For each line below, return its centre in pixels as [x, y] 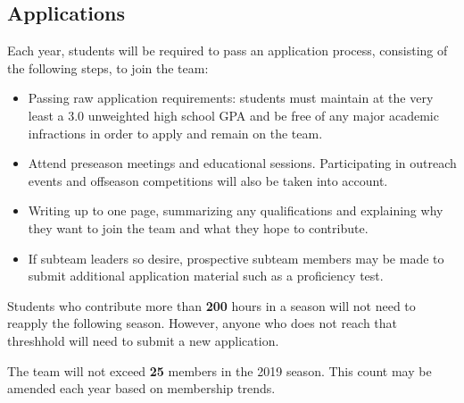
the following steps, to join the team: [108, 67]
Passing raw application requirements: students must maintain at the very [231, 98]
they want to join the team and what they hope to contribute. [198, 227]
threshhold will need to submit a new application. [143, 340]
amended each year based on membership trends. [141, 388]
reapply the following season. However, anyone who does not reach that [203, 323]
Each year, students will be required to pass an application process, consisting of [228, 50]
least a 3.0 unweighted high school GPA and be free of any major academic [233, 115]
